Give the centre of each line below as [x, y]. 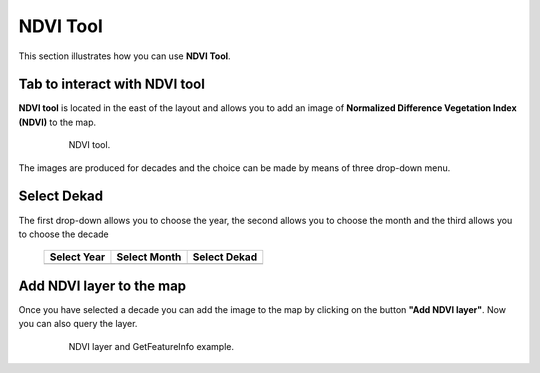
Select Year [77, 257]
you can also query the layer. [78, 324]
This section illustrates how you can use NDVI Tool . [124, 56]
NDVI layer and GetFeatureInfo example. [151, 346]
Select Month [149, 257]
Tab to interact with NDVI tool [111, 84]
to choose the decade [63, 234]
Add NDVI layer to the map [102, 285]
